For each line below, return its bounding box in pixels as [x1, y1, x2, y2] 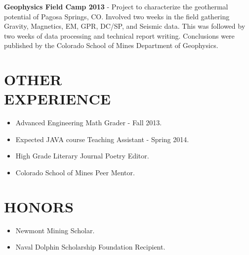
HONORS [4, 196, 74, 216]
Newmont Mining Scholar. [15, 225, 95, 235]
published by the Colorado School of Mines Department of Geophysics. [4, 40, 218, 51]
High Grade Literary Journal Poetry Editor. [15, 151, 149, 161]
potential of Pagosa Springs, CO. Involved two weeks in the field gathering [4, 11, 230, 21]
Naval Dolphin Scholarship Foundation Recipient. [15, 242, 166, 252]
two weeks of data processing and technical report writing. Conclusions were [4, 30, 235, 41]
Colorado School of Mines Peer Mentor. [15, 167, 135, 178]
